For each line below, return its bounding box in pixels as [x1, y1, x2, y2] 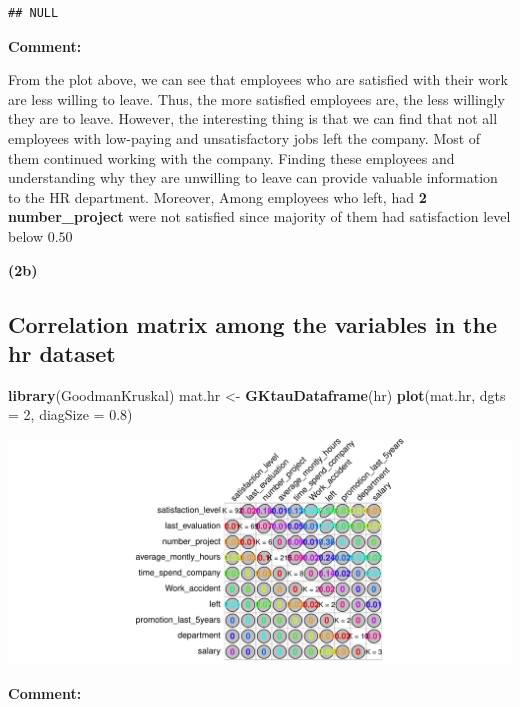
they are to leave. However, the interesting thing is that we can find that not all [8, 108, 498, 129]
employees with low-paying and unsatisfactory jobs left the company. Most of [8, 127, 481, 148]
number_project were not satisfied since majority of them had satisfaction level [8, 206, 511, 227]
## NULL [8, 6, 59, 20]
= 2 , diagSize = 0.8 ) [8, 404, 133, 425]
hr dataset [8, 337, 116, 368]
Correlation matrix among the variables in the [8, 308, 497, 339]
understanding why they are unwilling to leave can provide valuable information [8, 167, 498, 188]
